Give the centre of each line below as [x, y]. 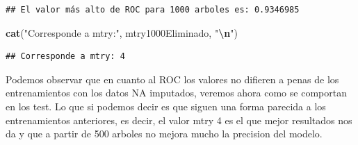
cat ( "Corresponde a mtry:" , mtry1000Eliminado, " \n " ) [122, 32]
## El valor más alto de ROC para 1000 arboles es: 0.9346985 [153, 10]
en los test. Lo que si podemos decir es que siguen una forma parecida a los [166, 106]
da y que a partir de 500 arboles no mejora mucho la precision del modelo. [164, 134]
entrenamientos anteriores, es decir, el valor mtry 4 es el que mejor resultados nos [179, 120]
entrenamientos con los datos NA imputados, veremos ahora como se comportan [176, 93]
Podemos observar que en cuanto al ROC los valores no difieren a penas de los [172, 79]
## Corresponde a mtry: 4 [65, 57]
